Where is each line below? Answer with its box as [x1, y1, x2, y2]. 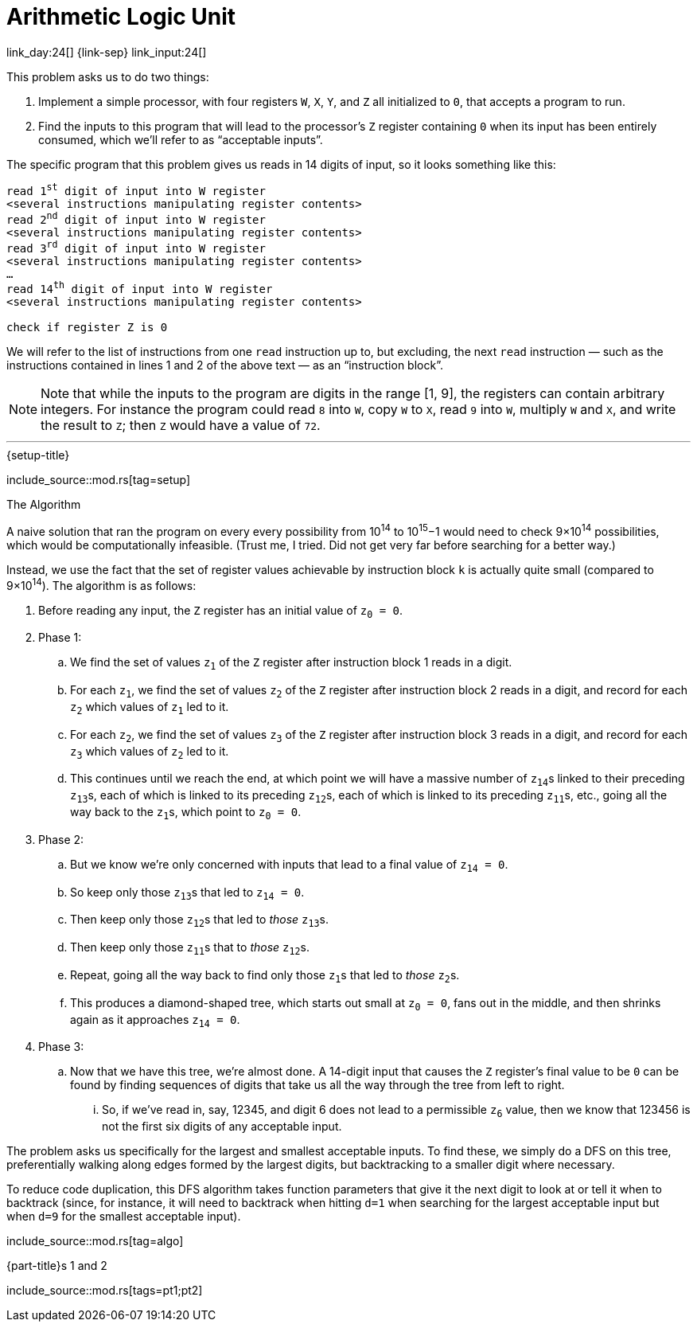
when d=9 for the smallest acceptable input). [6, 1209, 241, 1224]
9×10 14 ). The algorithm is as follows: [6, 576, 197, 592]
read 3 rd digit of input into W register [6, 239, 266, 255]
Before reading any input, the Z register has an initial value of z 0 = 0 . [38, 603, 403, 620]
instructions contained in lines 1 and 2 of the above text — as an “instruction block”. [6, 358, 443, 373]
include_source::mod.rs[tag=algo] [6, 1234, 184, 1248]
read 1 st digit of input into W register [6, 182, 266, 198]
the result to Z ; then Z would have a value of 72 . [41, 417, 321, 434]
